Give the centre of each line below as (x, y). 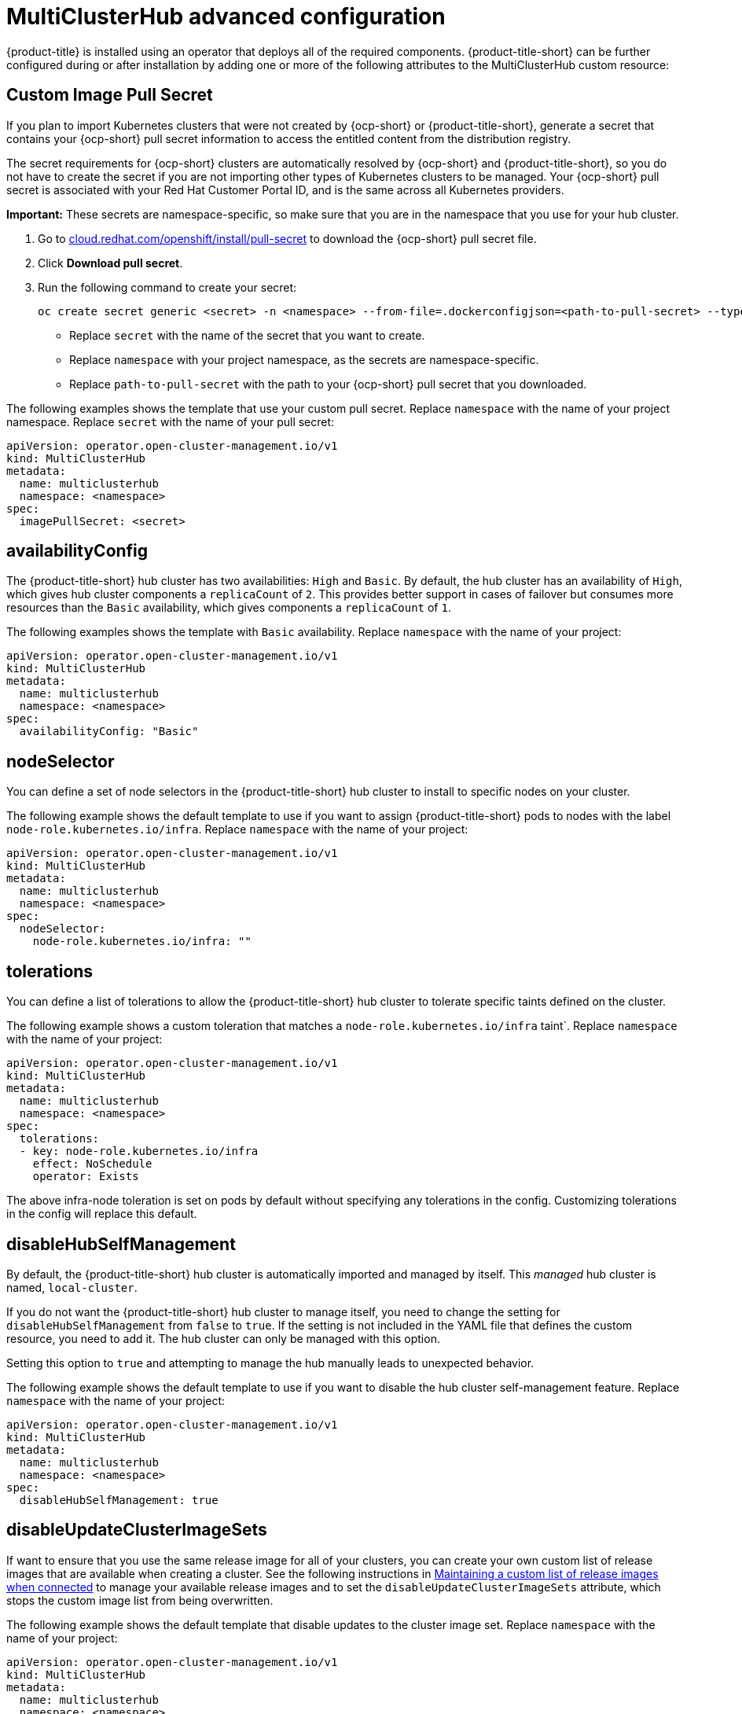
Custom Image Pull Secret (110, 95)
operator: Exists (86, 1177)
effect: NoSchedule (92, 1164)
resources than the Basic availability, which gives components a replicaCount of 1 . (229, 608)
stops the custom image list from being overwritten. (140, 1600)
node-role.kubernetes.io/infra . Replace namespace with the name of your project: (237, 829)
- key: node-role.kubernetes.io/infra (139, 1151)
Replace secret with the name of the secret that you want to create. (247, 335)
